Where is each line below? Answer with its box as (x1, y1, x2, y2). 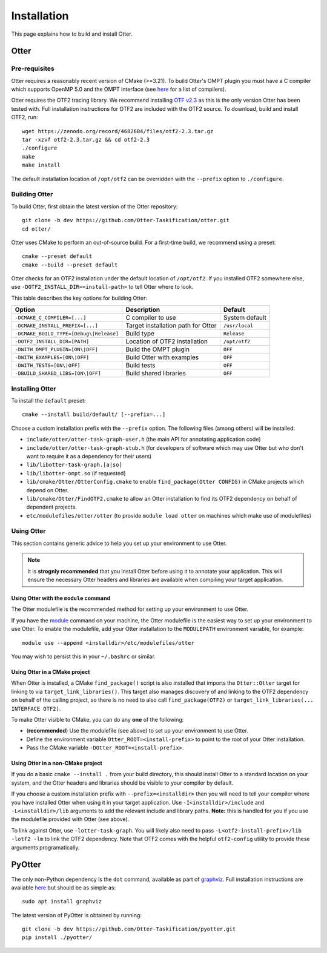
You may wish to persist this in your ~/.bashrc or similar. (11, 653, 156, 660)
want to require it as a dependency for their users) (26, 452, 152, 460)
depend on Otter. (26, 486, 69, 493)
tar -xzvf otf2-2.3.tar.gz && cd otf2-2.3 (22, 136, 150, 143)
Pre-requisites (11, 64, 54, 73)
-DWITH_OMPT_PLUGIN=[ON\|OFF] (15, 346, 98, 352)
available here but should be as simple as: (11, 884, 116, 891)
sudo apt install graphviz (22, 898, 102, 905)
